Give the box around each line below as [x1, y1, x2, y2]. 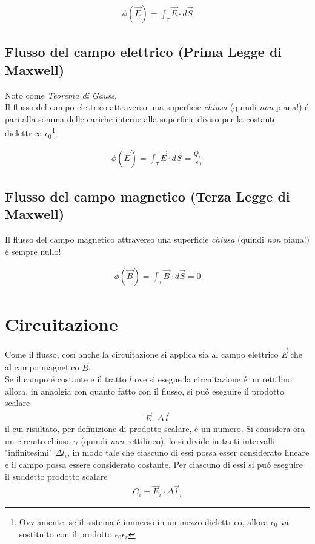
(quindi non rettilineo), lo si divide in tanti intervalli [81, 434, 275, 447]
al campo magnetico [5, 361, 79, 373]
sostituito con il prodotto [19, 527, 112, 540]
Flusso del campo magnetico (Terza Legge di [5, 187, 290, 206]
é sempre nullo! [5, 244, 61, 257]
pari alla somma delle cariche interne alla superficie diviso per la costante [5, 112, 277, 125]
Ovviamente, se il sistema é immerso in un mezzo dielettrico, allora [19, 515, 268, 528]
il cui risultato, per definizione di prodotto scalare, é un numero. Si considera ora [5, 422, 305, 435]
